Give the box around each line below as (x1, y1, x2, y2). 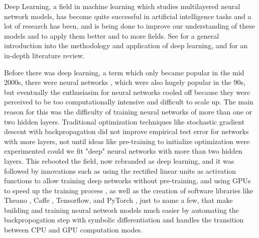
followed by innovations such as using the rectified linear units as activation (4, 165, 236, 176)
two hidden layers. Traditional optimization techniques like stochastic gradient (4, 116, 245, 127)
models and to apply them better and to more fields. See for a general (4, 30, 219, 41)
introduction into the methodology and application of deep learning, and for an (4, 40, 248, 51)
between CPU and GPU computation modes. (4, 224, 143, 235)
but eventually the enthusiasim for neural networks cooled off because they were (4, 86, 250, 97)
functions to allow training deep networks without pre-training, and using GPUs (4, 175, 251, 186)
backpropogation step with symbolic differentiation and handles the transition (4, 214, 244, 225)
